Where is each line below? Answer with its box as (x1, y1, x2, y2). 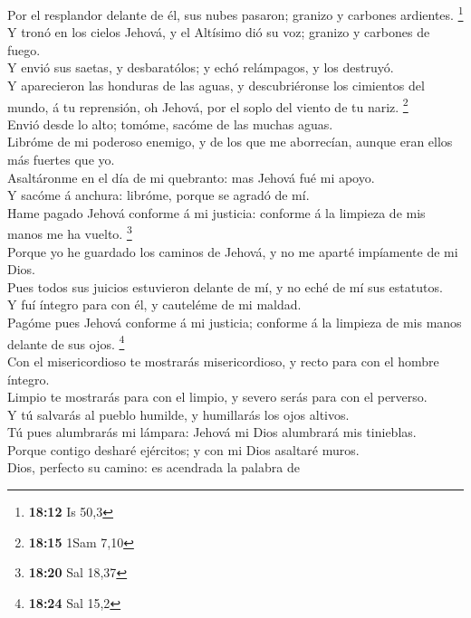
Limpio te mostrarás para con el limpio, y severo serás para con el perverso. (7, 387, 428, 406)
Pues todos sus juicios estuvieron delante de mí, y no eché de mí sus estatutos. (7, 277, 443, 296)
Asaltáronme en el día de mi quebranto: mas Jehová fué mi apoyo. (7, 167, 375, 186)
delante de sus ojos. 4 (7, 331, 125, 353)
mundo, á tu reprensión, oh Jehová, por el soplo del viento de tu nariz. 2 (7, 94, 409, 116)
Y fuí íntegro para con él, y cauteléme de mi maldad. (7, 295, 302, 314)
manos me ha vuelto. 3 (7, 222, 132, 243)
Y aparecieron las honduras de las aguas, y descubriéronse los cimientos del (7, 76, 425, 95)
